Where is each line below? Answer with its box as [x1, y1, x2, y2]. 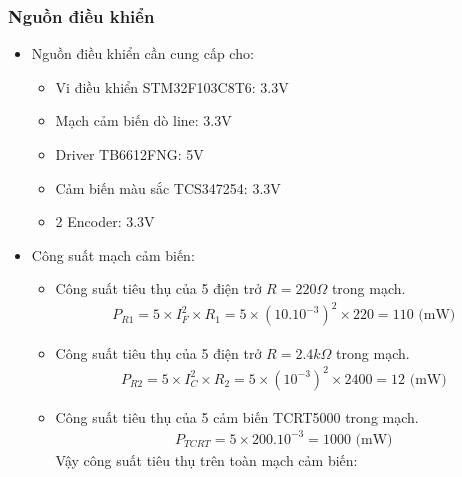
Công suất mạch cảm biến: [31, 244, 195, 265]
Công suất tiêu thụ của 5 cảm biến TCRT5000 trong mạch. [55, 406, 419, 427]
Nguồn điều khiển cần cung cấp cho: [31, 43, 254, 64]
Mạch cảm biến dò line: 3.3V [55, 110, 232, 131]
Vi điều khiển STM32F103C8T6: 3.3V [55, 76, 289, 97]
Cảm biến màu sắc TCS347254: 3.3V [55, 177, 281, 198]
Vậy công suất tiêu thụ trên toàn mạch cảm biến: [55, 449, 358, 470]
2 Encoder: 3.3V [55, 211, 155, 232]
